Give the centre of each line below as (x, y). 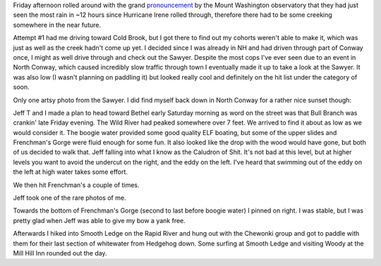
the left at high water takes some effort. (71, 172)
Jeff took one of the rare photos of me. (69, 198)
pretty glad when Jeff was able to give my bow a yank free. (99, 220)
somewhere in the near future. (57, 25)
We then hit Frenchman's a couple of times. (76, 185)
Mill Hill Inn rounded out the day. (60, 253)
